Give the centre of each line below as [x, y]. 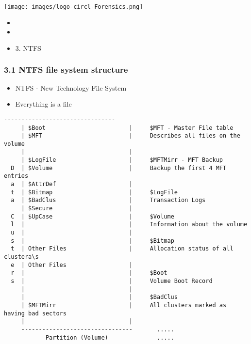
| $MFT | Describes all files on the [131, 136]
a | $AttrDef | [72, 184]
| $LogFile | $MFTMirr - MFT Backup [122, 160]
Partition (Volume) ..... [110, 337]
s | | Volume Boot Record [112, 281]
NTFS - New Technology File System [71, 87]
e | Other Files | [72, 265]
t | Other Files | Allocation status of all [122, 249]
